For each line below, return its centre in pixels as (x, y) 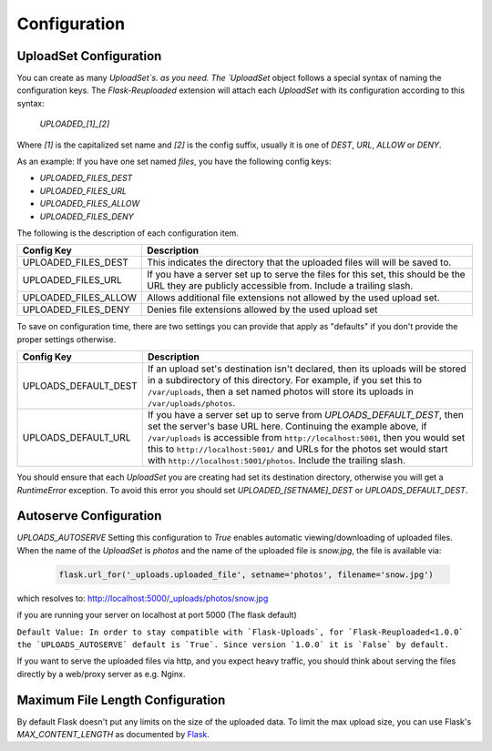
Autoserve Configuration (89, 516)
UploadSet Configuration (89, 56)
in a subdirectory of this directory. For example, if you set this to (285, 381)
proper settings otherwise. (67, 339)
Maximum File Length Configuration (121, 700)
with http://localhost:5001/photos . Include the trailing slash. (276, 461)
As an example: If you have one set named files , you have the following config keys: (174, 162)
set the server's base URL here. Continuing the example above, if (287, 426)
